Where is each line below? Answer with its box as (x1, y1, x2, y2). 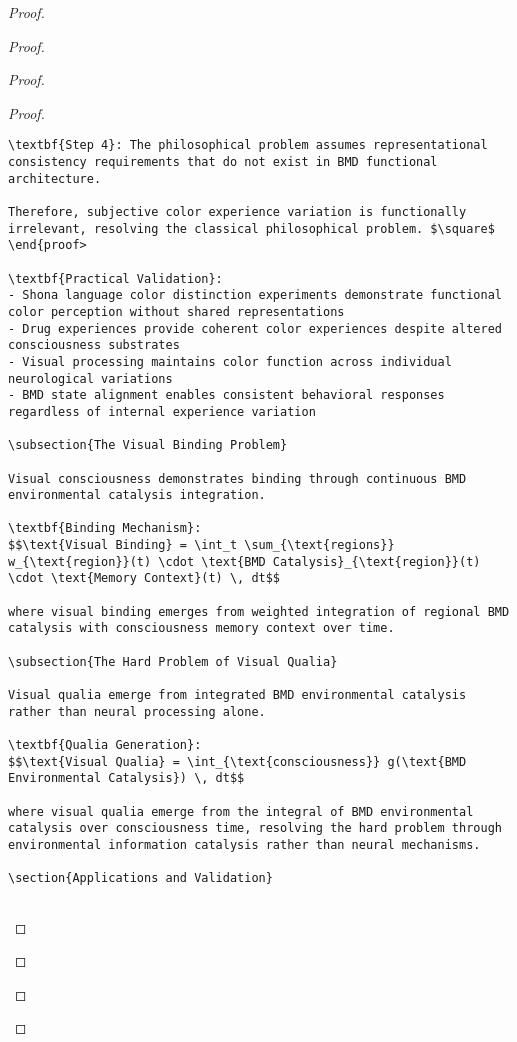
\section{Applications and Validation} (8, 871, 273, 886)
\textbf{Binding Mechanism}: (8, 521, 202, 536)
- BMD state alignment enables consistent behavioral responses (8, 388, 445, 403)
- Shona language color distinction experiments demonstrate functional (8, 288, 502, 303)
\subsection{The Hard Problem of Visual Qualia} (8, 654, 338, 669)
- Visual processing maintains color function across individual (8, 354, 452, 369)
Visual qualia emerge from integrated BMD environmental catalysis (8, 688, 467, 703)
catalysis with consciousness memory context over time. (8, 621, 395, 636)
